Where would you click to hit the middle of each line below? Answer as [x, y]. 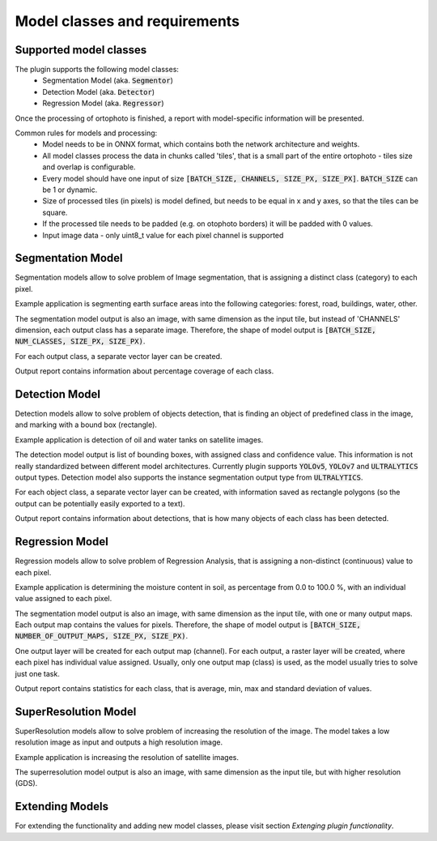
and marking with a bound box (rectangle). [86, 425]
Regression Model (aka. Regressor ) [104, 103]
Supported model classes [81, 50]
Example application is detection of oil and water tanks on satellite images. [139, 440]
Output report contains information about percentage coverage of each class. [144, 371]
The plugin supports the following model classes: [97, 70]
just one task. [37, 673]
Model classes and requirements [127, 21]
